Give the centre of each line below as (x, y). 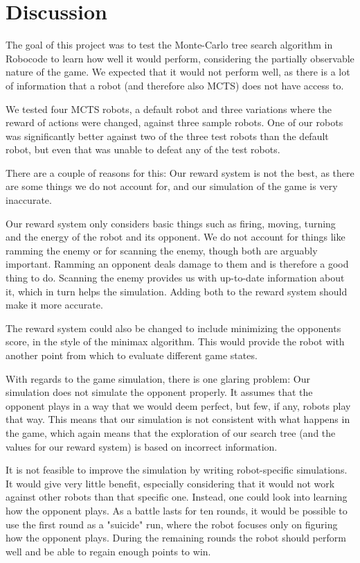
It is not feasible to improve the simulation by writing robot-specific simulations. (177, 470)
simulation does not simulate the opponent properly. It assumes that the (159, 392)
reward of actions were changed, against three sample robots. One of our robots (174, 122)
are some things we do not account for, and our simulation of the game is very (172, 186)
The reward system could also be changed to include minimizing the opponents (173, 328)
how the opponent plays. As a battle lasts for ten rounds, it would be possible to (177, 510)
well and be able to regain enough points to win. (108, 551)
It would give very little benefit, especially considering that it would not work (170, 483)
